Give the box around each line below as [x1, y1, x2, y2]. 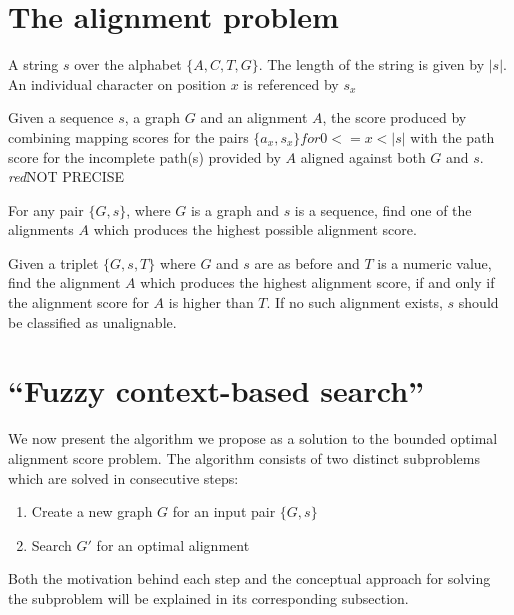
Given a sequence [8, 107, 114, 128]
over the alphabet [74, 54, 182, 75]
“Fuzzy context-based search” [8, 370, 425, 411]
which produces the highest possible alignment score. [93, 219, 417, 240]
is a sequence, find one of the [294, 199, 472, 220]
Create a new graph [31, 501, 153, 522]
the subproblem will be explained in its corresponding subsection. [8, 587, 409, 608]
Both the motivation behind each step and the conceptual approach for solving [8, 568, 491, 589]
